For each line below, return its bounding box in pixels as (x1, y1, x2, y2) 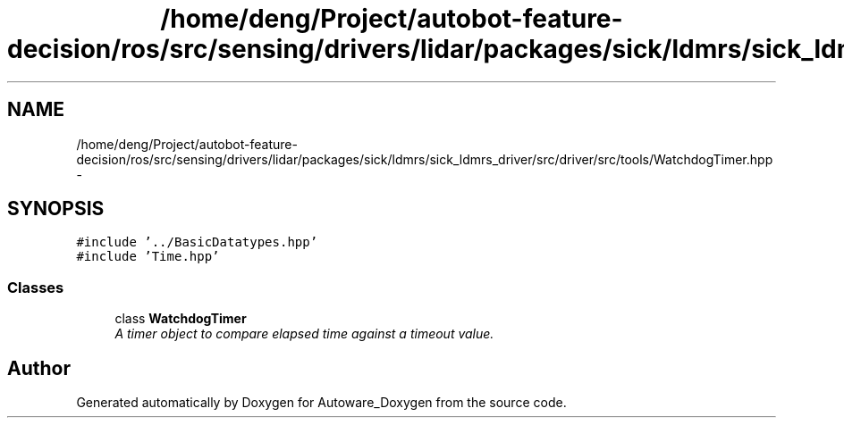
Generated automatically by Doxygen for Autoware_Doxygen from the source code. (76, 395, 567, 411)
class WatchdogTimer (114, 311, 247, 327)
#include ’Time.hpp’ (76, 249, 220, 264)
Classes (7, 278, 64, 296)
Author (7, 356, 71, 379)
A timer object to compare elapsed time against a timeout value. (114, 326, 494, 342)
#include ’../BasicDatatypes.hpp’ (76, 235, 318, 250)
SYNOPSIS (7, 197, 105, 221)
